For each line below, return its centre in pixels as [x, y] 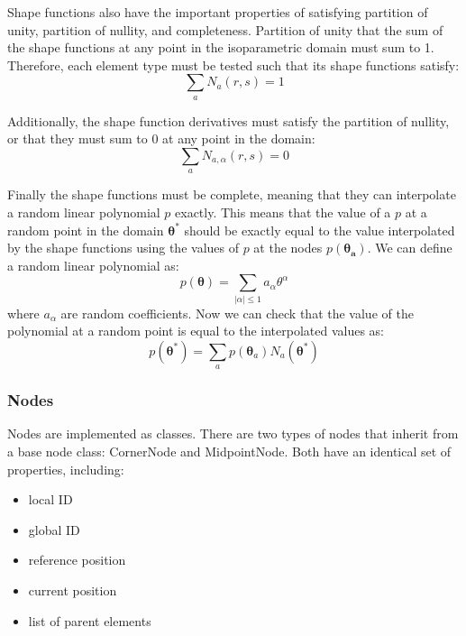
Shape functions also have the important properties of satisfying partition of [218, 12]
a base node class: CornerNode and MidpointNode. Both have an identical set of [229, 452]
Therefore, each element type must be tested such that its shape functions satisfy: [233, 65]
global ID [54, 529]
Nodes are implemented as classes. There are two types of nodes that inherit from [233, 433]
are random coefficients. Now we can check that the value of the [237, 313]
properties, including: [66, 469]
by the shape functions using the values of [123, 248]
